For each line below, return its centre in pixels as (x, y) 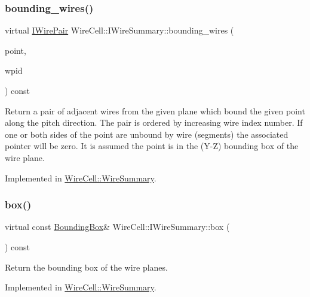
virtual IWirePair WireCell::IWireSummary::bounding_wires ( (119, 30)
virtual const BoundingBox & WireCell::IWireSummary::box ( (117, 227)
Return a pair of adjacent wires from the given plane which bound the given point (155, 110)
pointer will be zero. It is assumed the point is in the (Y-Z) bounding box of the (152, 146)
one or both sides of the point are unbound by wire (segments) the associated (147, 134)
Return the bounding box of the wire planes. (86, 267)
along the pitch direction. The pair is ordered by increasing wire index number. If (154, 122)
